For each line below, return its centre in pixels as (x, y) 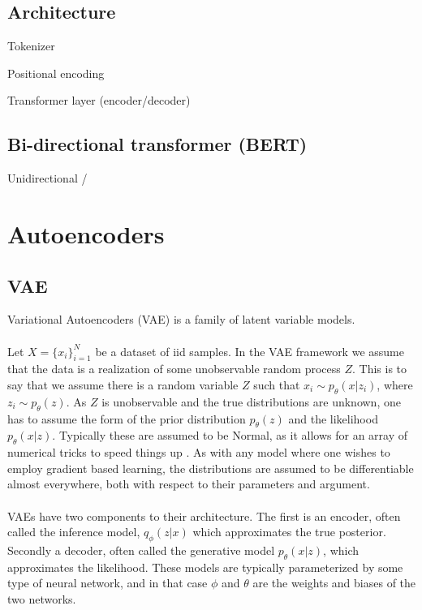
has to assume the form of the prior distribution (127, 418)
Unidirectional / (47, 178)
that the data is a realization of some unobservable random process (174, 369)
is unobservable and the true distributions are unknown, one (251, 401)
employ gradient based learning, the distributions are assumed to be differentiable (211, 468)
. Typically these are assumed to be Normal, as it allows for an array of (230, 435)
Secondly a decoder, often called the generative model (141, 550)
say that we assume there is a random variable (123, 384)
